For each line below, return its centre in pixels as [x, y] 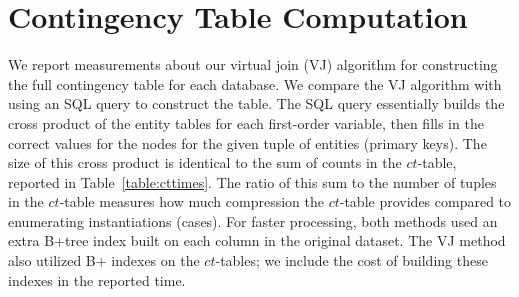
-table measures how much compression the [191, 201]
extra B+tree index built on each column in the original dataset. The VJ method [257, 240]
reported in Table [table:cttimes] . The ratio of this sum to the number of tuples [252, 181]
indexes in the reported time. [97, 279]
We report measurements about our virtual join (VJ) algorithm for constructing [253, 64]
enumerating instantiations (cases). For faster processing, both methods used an [253, 220]
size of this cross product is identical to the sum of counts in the [205, 162]
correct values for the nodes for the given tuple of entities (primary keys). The [247, 142]
